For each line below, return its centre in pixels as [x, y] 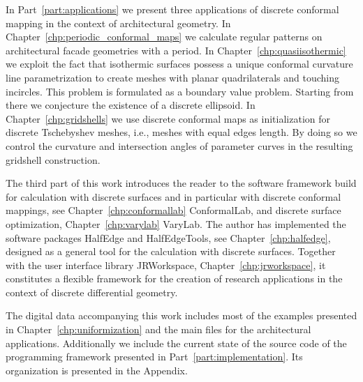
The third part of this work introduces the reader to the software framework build [181, 183]
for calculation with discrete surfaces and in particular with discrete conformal [173, 196]
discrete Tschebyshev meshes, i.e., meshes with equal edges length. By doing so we [181, 132]
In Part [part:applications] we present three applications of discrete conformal [172, 9]
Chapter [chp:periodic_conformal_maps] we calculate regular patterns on [164, 37]
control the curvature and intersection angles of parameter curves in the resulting [179, 145]
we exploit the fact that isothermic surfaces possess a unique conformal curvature [179, 64]
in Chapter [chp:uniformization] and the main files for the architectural [158, 329]
